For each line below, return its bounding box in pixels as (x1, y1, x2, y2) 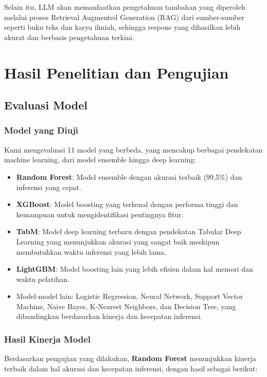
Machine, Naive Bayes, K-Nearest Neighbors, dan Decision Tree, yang (16, 300, 236, 311)
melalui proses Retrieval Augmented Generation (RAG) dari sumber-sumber (4, 11, 244, 22)
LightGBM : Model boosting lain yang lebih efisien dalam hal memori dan (16, 263, 253, 274)
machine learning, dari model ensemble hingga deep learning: (4, 154, 197, 165)
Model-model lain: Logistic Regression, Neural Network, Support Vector (16, 291, 243, 301)
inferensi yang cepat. (16, 181, 81, 192)
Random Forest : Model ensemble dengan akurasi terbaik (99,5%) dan (16, 171, 242, 182)
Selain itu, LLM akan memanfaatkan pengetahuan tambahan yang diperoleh (4, 2, 245, 12)
